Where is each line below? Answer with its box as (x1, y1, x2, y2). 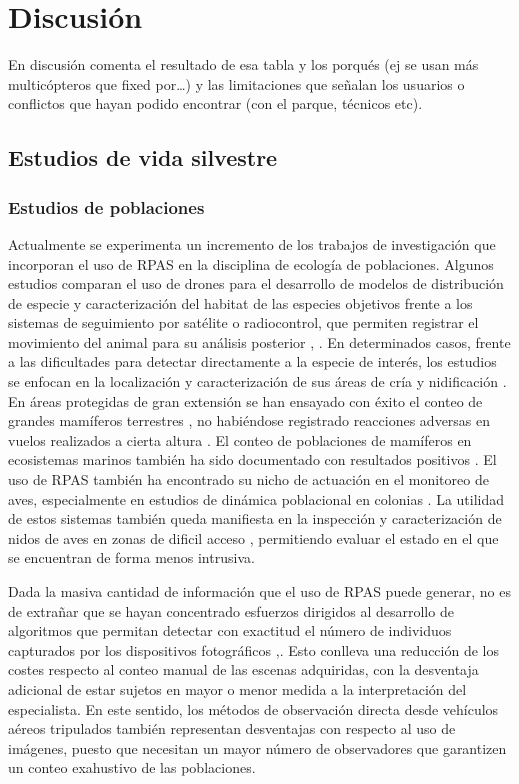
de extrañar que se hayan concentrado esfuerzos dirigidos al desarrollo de (8, 600, 454, 621)
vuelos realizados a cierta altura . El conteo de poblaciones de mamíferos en (8, 429, 472, 450)
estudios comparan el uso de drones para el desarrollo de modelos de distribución (8, 273, 504, 294)
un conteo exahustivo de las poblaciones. (8, 757, 256, 778)
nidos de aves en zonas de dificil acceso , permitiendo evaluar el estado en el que (8, 527, 499, 548)
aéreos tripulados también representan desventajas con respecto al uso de (8, 718, 456, 739)
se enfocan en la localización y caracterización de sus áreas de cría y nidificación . (8, 371, 507, 392)
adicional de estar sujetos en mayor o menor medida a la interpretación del (8, 678, 467, 699)
